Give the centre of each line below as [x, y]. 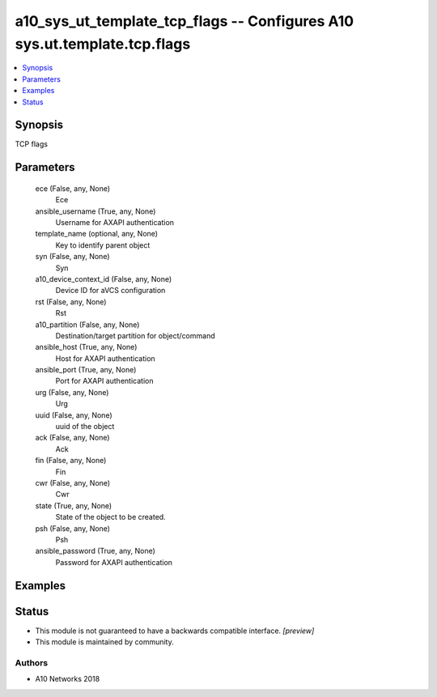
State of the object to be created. [110, 517]
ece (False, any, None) [73, 188]
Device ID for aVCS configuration [110, 291]
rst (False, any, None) [71, 302]
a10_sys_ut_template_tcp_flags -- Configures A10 [185, 21]
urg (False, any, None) [72, 392]
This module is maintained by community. [104, 642]
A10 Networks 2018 [68, 679]
